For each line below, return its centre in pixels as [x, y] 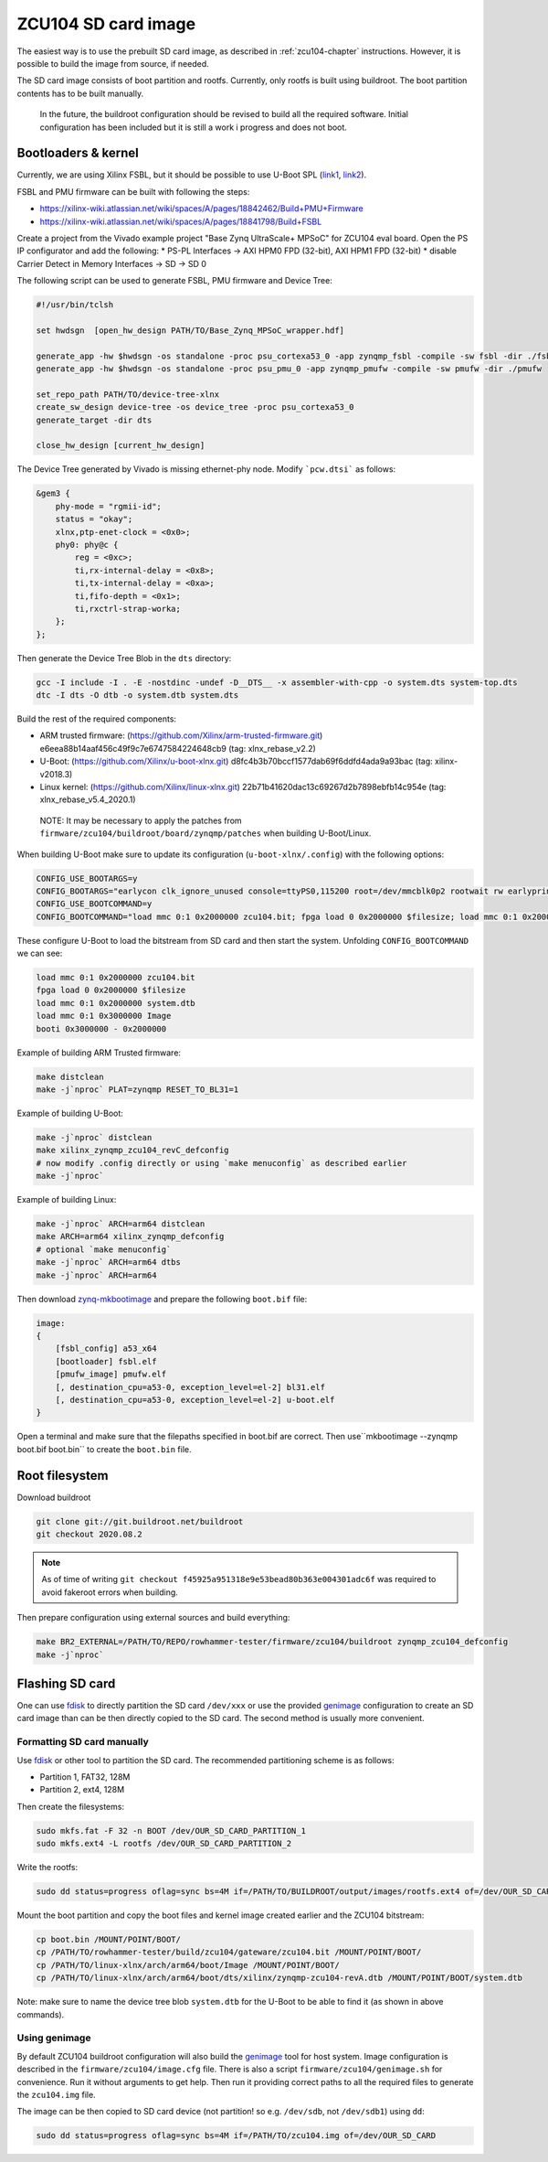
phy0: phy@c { [87, 545]
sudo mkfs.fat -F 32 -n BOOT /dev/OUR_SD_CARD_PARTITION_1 [171, 1830]
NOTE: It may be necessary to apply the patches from [141, 820]
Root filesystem [63, 1476]
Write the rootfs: [47, 1868]
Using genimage [54, 2038]
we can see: [40, 953]
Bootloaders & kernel [78, 153]
